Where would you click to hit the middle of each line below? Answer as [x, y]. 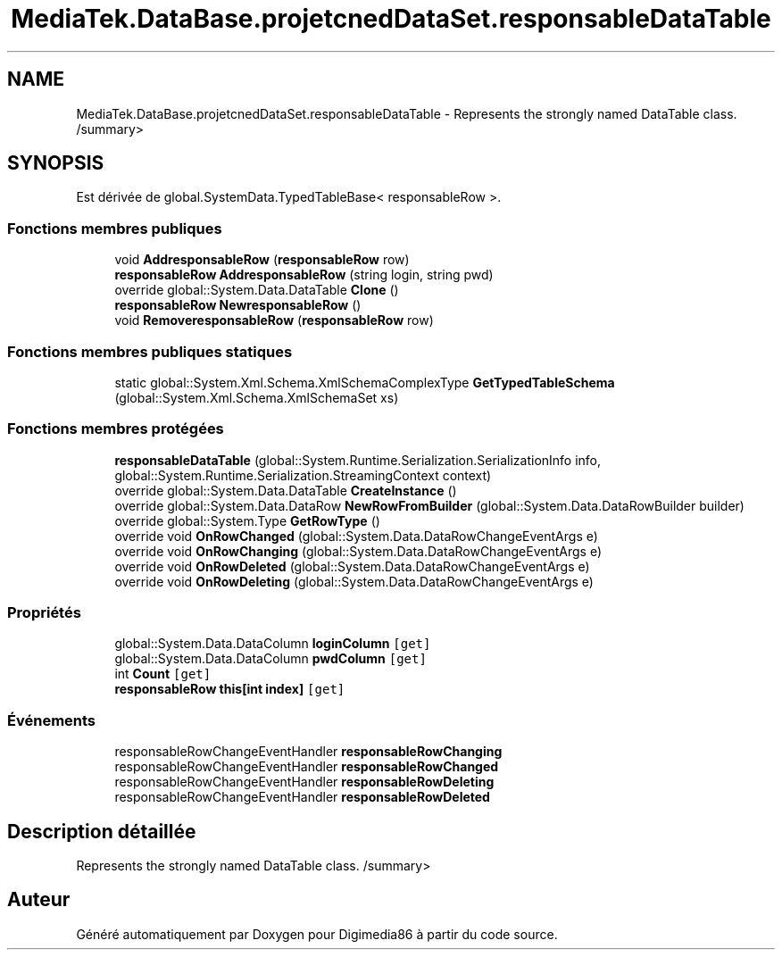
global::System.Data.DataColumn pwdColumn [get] [270, 659]
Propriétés [44, 613]
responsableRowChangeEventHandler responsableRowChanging [308, 752]
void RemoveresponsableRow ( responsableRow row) [274, 320]
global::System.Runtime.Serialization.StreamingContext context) [303, 475]
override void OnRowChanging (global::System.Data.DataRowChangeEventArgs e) [358, 551]
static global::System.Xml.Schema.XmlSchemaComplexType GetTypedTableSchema [365, 382]
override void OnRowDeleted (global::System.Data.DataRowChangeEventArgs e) [352, 566]
